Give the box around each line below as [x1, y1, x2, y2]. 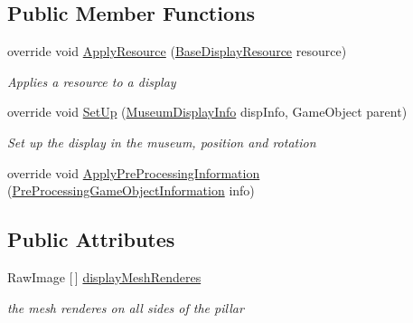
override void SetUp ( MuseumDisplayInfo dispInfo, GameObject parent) [7, 102, 408, 121]
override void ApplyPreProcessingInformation [7, 163, 260, 182]
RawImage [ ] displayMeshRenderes [7, 267, 202, 286]
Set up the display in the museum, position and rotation [7, 132, 316, 151]
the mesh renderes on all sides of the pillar [7, 298, 244, 317]
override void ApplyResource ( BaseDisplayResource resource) [7, 42, 347, 61]
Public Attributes [7, 225, 175, 253]
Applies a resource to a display [7, 71, 176, 90]
